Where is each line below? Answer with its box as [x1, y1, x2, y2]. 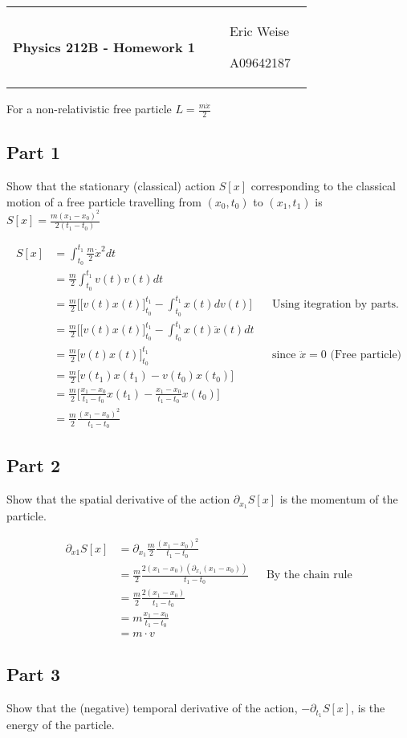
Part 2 [6, 453, 61, 478]
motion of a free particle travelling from [6, 193, 201, 210]
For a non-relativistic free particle [6, 100, 172, 116]
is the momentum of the [279, 491, 398, 508]
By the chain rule [266, 569, 352, 581]
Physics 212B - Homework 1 [13, 37, 195, 56]
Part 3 [6, 662, 61, 687]
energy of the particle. [6, 716, 115, 733]
